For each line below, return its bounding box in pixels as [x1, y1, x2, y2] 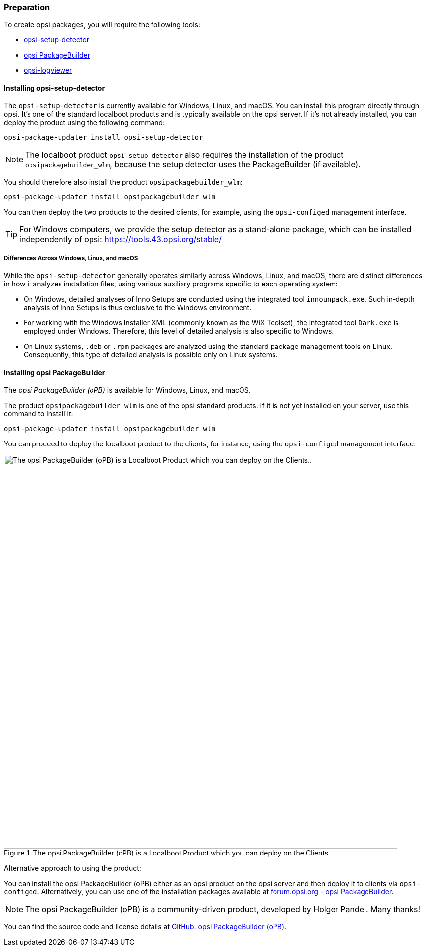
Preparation [4, 2, 50, 12]
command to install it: [4, 409, 73, 418]
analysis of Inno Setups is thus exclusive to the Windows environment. [24, 303, 252, 312]
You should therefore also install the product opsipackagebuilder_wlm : [4, 177, 243, 186]
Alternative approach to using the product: [4, 863, 141, 872]
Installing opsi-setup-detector [4, 83, 105, 92]
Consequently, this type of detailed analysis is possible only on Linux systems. [24, 350, 278, 359]
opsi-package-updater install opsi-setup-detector [4, 133, 203, 141]
